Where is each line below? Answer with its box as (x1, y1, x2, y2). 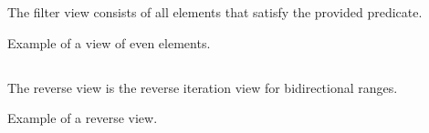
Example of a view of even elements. (7, 33, 211, 52)
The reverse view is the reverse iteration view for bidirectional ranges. (7, 77, 398, 97)
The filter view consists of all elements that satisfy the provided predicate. (7, 3, 423, 21)
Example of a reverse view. (7, 108, 158, 128)
